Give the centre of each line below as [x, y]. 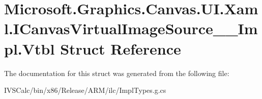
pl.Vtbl [30, 48]
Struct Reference [121, 48]
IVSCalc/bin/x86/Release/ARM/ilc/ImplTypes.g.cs [85, 90]
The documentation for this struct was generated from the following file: [117, 73]
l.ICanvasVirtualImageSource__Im [131, 28]
